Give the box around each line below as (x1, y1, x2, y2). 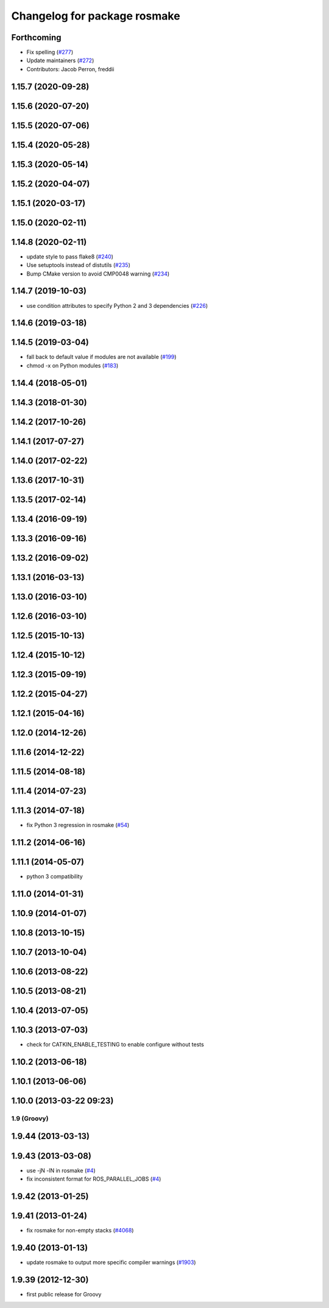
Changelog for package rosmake (11, 9, 180, 23)
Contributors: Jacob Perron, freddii (26, 65, 115, 73)
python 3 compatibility (26, 873, 83, 880)
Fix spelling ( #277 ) (26, 49, 74, 56)
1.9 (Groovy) (11, 1114, 49, 1123)
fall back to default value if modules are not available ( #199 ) (26, 354, 177, 361)
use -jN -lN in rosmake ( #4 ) (26, 1167, 96, 1174)
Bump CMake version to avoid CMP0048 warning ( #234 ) (26, 270, 170, 277)
